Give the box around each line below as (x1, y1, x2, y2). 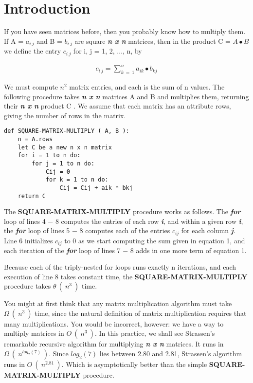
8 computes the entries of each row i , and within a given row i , (55, 216, 243, 226)
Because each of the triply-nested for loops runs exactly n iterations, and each (4, 261, 236, 272)
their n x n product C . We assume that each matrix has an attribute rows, (4, 101, 231, 111)
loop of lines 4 (4, 216, 46, 226)
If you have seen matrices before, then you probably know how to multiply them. (4, 26, 246, 36)
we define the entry (4, 46, 61, 56)
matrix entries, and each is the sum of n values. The (69, 81, 225, 91)
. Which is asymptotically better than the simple (61, 359, 207, 369)
